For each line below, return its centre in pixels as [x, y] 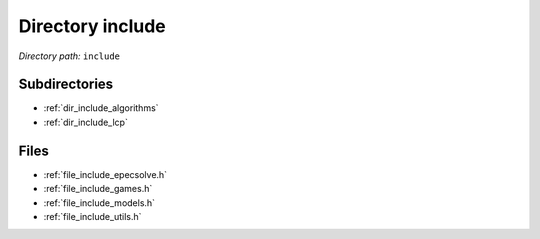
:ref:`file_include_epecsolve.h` [105, 174]
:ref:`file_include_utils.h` [92, 216]
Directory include [92, 26]
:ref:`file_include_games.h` [98, 189]
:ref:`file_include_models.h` [99, 202]
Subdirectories [66, 84]
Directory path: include [69, 56]
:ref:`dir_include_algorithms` [101, 108]
